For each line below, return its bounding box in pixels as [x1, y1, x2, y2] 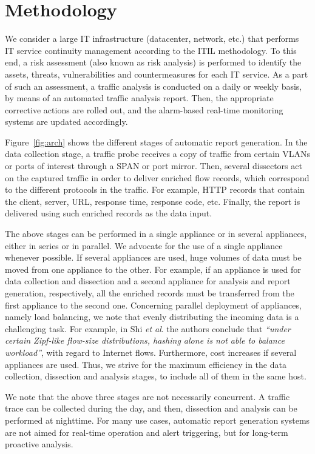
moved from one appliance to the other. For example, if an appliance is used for [5, 262, 301, 275]
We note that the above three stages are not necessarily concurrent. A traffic [5, 390, 290, 402]
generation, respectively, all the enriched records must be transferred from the [5, 287, 294, 299]
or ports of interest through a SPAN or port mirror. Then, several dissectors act [5, 159, 302, 172]
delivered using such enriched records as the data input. [5, 207, 212, 219]
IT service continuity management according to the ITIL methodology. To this [5, 44, 297, 56]
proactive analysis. [5, 438, 73, 450]
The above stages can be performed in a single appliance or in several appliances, [5, 227, 307, 240]
